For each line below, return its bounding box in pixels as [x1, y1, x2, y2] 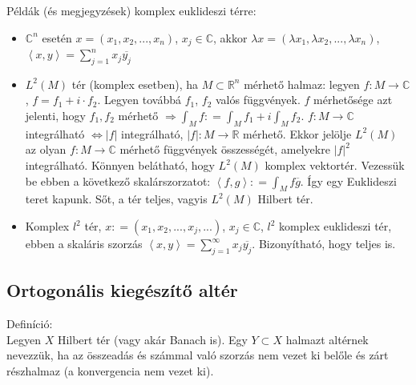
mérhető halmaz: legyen [244, 75, 360, 92]
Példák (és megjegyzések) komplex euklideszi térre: [6, 2, 256, 18]
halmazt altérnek [285, 331, 369, 347]
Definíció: [6, 315, 53, 331]
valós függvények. [215, 91, 301, 108]
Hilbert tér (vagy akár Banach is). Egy [57, 331, 248, 347]
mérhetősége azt [313, 91, 393, 108]
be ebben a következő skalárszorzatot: [25, 172, 211, 189]
